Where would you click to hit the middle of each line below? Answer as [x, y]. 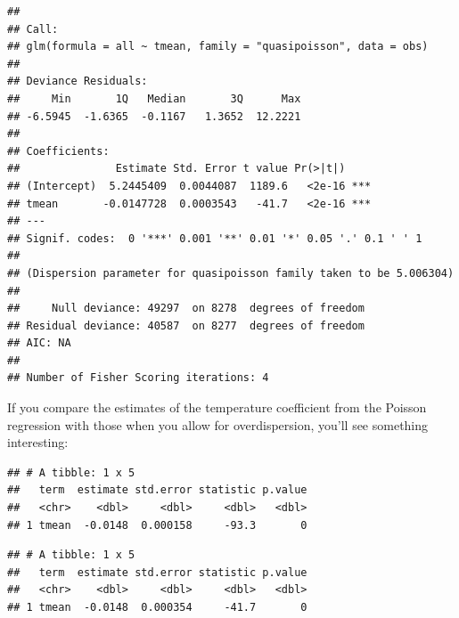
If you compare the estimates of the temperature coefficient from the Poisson [217, 407]
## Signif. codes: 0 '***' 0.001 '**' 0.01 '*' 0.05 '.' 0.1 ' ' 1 [215, 238]
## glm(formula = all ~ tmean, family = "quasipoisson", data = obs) [218, 47]
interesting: [38, 442]
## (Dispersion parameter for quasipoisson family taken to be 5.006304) [231, 273]
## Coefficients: [58, 151]
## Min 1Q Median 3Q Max [154, 98]
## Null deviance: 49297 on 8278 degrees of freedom [186, 309]
